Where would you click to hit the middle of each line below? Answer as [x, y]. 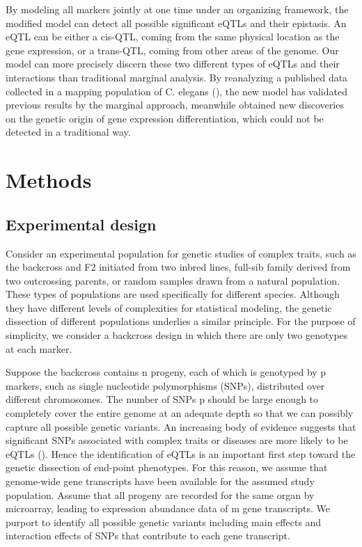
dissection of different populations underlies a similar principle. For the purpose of [181, 321]
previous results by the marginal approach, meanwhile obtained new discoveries [175, 105]
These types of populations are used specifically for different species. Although [173, 294]
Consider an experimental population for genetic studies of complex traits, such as [181, 253]
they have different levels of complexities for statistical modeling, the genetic [169, 307]
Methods [49, 180]
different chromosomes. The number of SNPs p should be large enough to [162, 399]
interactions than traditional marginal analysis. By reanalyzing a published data [177, 77]
